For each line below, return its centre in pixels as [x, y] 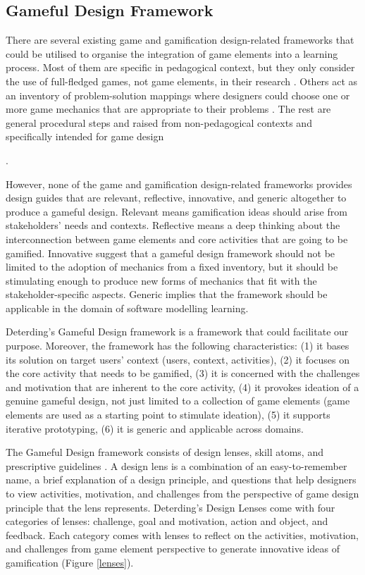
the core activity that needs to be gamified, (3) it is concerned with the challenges [183, 373]
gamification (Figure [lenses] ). [70, 562]
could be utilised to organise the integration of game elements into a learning [172, 53]
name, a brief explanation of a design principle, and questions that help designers [181, 480]
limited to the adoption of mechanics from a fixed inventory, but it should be [172, 267]
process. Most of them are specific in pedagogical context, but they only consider [180, 67]
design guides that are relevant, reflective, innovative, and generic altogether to [176, 198]
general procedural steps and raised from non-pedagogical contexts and [159, 122]
